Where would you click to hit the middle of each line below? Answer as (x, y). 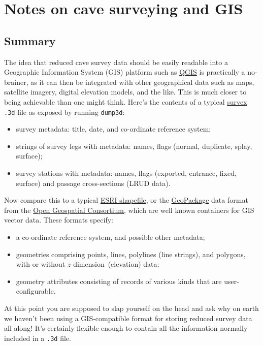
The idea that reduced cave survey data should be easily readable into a (116, 62)
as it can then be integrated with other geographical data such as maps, (142, 82)
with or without (41, 264)
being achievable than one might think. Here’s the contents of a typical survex (126, 101)
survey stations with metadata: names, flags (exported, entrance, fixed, (126, 172)
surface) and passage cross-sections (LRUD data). (93, 183)
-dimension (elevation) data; (115, 264)
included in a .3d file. (38, 338)
